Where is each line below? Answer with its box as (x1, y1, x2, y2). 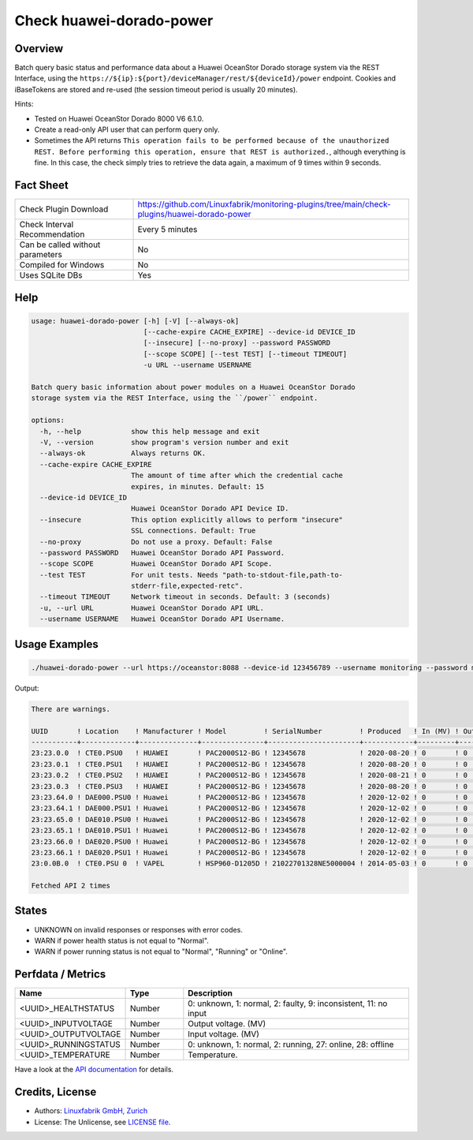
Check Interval (19, 219, 74, 230)
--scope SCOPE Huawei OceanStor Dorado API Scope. (39, 559, 273, 568)
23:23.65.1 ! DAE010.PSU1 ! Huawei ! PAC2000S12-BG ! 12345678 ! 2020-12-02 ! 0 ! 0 (31, 826, 468, 835)
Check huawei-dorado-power (14, 12, 214, 29)
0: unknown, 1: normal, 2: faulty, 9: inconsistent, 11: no (188, 998, 388, 1009)
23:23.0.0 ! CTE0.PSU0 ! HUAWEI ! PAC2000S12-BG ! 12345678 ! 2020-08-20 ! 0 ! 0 (31, 749, 468, 757)
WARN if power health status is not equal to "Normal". (34, 936, 209, 945)
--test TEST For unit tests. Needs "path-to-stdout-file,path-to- (39, 570, 343, 579)
